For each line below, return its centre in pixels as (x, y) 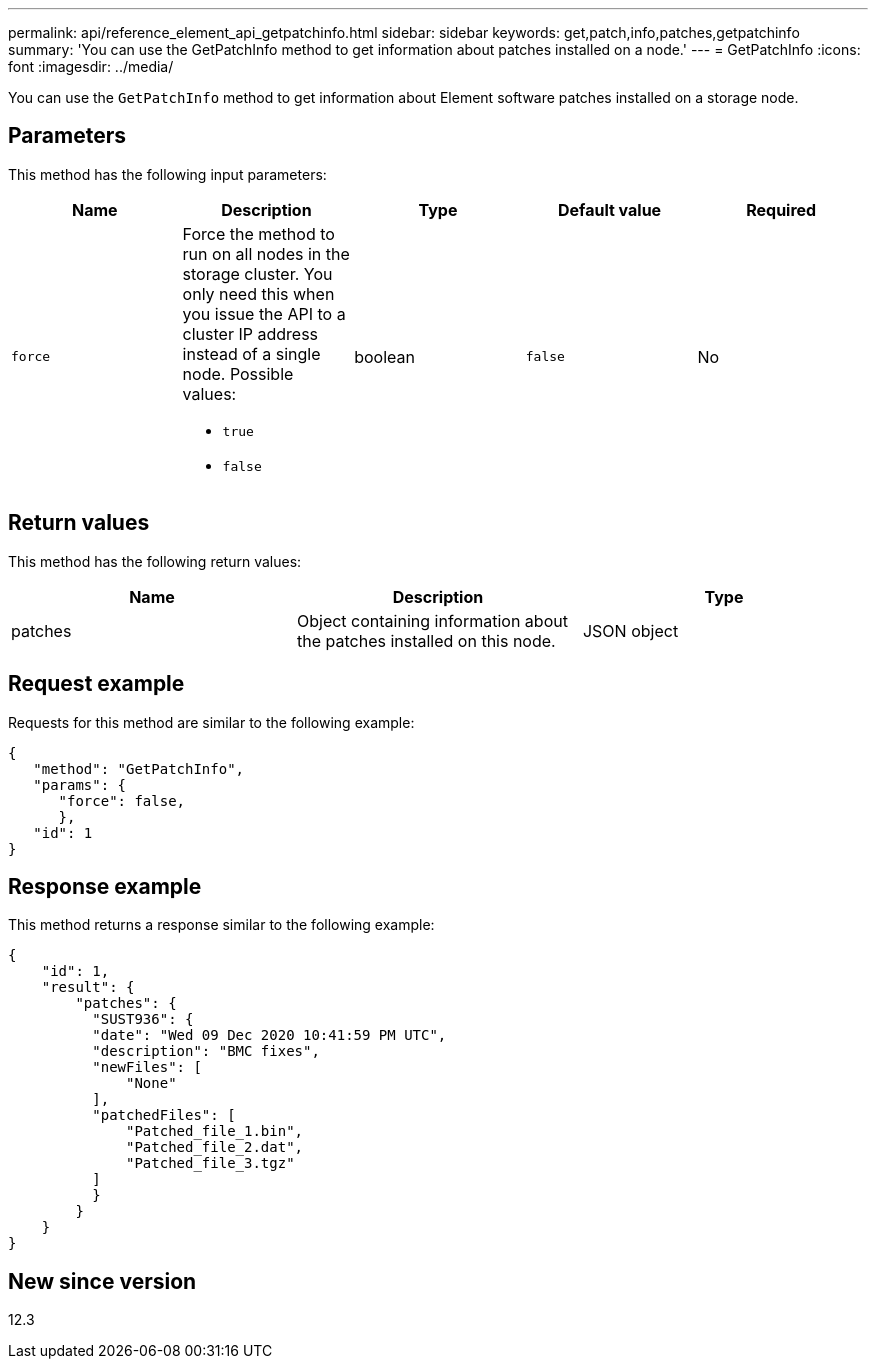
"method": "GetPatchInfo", (139, 768)
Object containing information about (432, 620)
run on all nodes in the (266, 253)
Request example (96, 684)
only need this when (258, 293)
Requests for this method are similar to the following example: (211, 722)
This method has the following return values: (155, 561)
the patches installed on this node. (426, 640)
